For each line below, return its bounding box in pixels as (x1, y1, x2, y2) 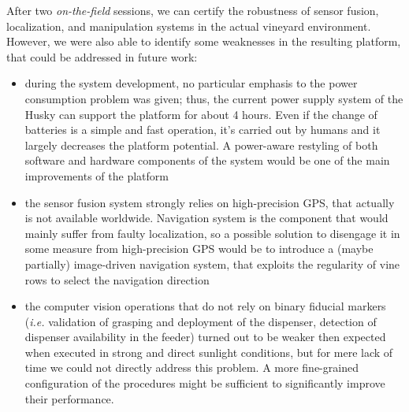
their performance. (24, 390, 114, 406)
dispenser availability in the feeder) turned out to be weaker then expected (24, 328, 386, 345)
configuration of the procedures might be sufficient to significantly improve (24, 375, 385, 392)
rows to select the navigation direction (24, 271, 210, 288)
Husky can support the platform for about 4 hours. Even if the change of (24, 106, 377, 122)
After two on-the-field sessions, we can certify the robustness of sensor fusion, (6, 2, 379, 18)
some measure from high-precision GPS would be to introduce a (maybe (24, 240, 374, 257)
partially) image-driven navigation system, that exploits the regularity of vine (24, 255, 400, 272)
